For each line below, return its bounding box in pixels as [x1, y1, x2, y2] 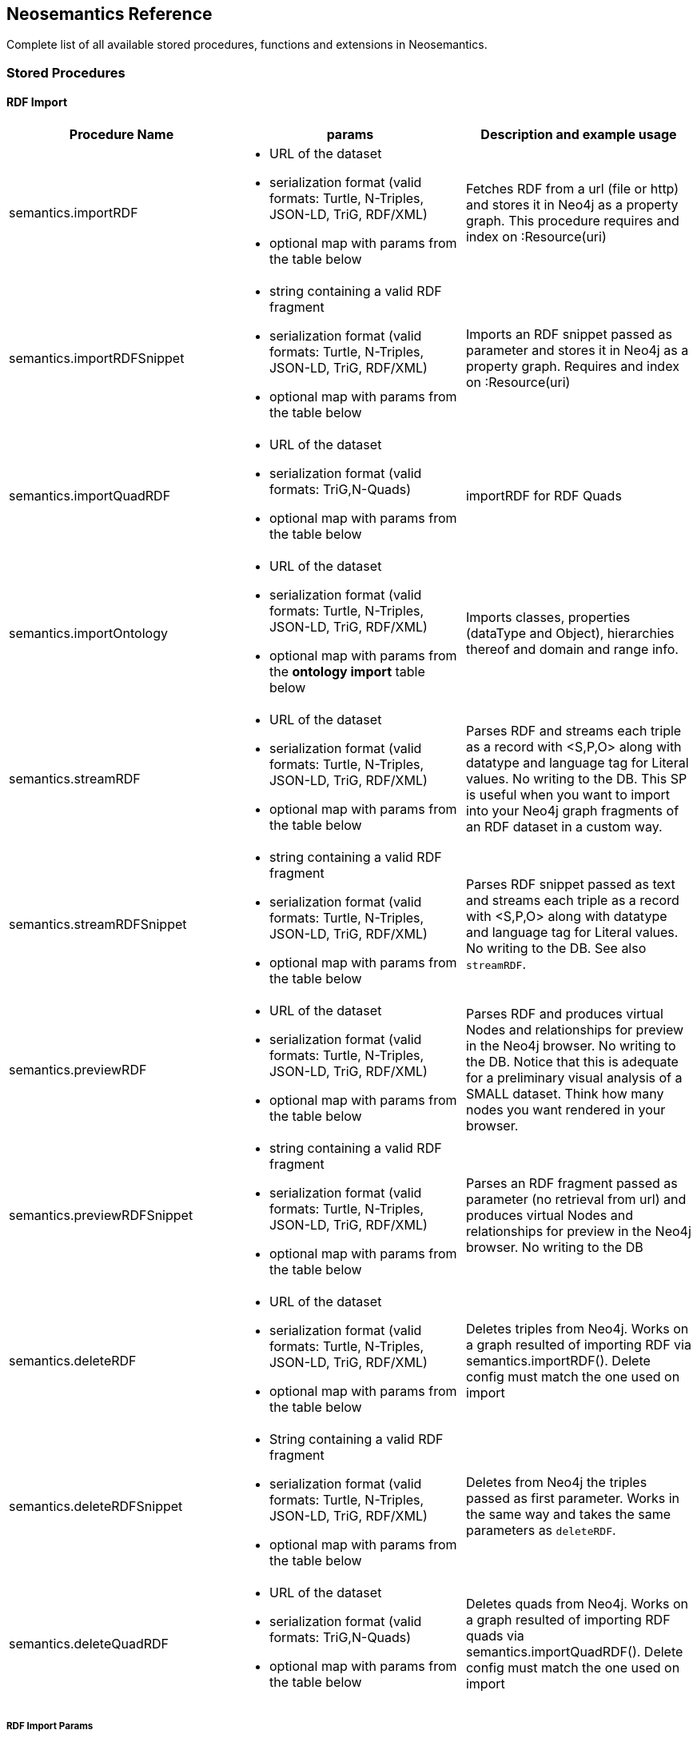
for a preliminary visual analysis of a [465, 1070, 683, 1086]
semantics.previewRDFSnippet [9, 1207, 193, 1224]
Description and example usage [480, 126, 677, 143]
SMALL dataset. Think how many [465, 1086, 664, 1102]
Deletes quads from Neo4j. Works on [465, 1596, 689, 1612]
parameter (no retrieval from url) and [465, 1191, 687, 1208]
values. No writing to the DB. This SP [465, 771, 687, 787]
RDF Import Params [6, 1720, 94, 1732]
